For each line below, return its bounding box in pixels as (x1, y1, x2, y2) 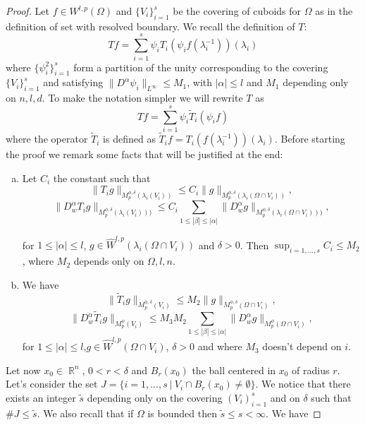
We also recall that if (43, 405, 134, 420)
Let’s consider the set (6, 376, 98, 391)
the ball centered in (192, 362, 276, 377)
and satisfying (43, 75, 104, 90)
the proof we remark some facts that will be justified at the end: (6, 147, 283, 162)
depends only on (73, 253, 144, 268)
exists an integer (6, 390, 76, 405)
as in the (315, 4, 353, 18)
